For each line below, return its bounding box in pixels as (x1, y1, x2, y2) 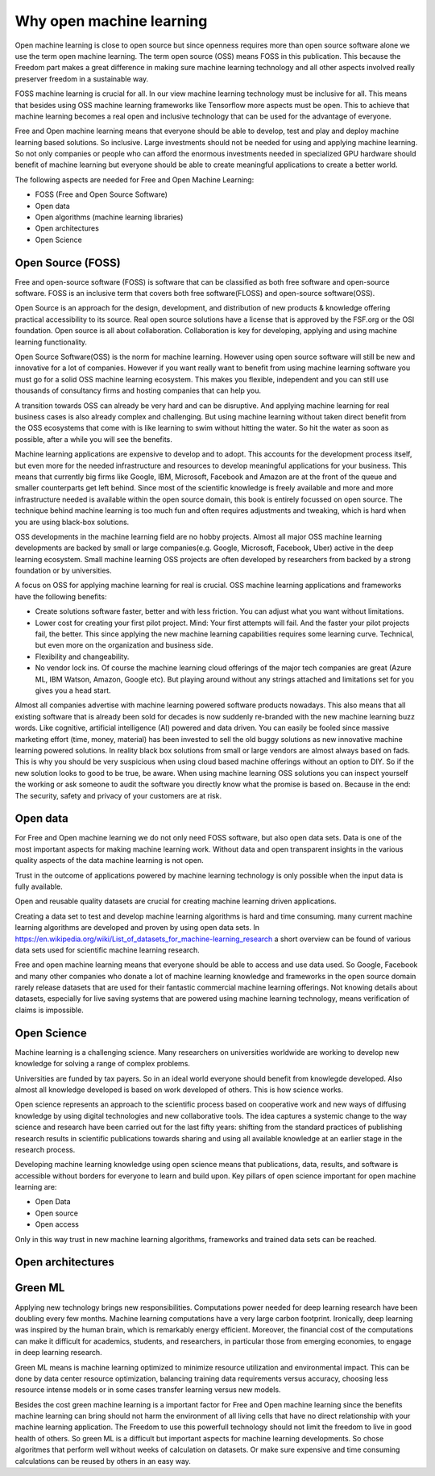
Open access (35, 1220, 80, 1229)
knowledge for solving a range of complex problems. (14, 1059, 191, 1069)
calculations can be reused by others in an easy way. (14, 1456, 191, 1466)
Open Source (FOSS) (14, 256, 121, 269)
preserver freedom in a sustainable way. (14, 73, 149, 84)
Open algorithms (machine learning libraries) (35, 212, 184, 222)
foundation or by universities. (14, 565, 112, 576)
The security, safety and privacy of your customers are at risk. (14, 790, 222, 800)
